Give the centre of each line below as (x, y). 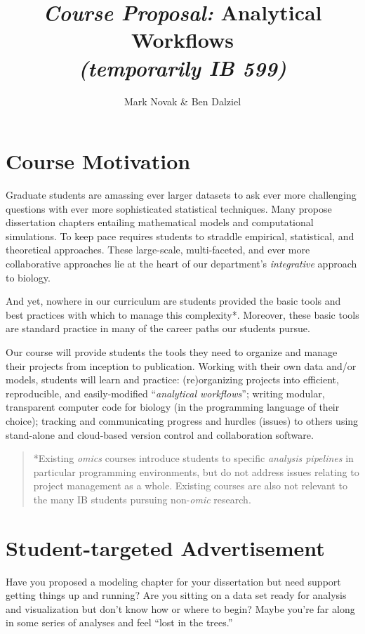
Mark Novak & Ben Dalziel (182, 101)
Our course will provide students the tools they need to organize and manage (172, 351)
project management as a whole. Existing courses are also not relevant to (190, 486)
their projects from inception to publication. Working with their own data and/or (181, 365)
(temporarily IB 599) (182, 67)
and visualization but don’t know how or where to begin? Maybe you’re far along (180, 608)
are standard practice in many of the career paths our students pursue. (158, 328)
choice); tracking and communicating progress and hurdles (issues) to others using (182, 420)
